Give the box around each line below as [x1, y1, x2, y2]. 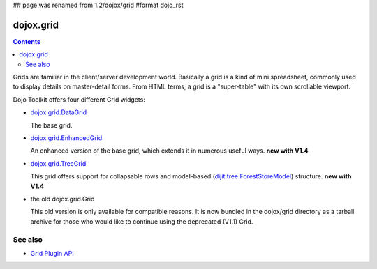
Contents [13, 37, 41, 45]
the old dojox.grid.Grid [30, 194, 95, 203]
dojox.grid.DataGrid [30, 108, 87, 116]
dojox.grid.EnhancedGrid [30, 134, 103, 142]
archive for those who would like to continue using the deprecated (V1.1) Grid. [30, 217, 253, 226]
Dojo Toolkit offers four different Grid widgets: [13, 95, 146, 104]
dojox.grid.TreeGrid [30, 159, 87, 167]
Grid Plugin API [30, 249, 74, 257]
